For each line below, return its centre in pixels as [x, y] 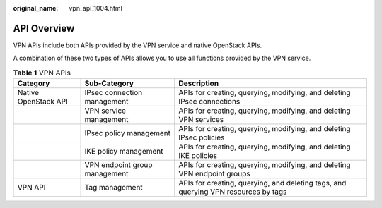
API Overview [44, 28]
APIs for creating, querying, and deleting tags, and [262, 183]
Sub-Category [109, 83]
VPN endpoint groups [214, 174]
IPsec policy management [128, 133]
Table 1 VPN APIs [42, 73]
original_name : [36, 8]
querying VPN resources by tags [232, 192]
